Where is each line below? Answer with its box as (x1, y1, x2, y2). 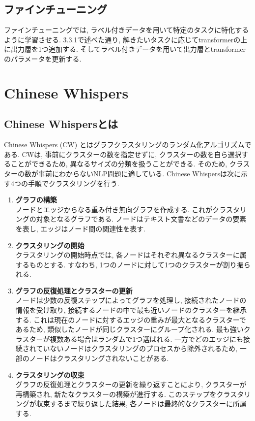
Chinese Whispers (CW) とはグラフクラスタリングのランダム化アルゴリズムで (4, 139, 252, 150)
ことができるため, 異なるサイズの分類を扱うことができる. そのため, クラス (10, 159, 250, 169)
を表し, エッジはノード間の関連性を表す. (15, 223, 146, 233)
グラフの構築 (15, 194, 57, 205)
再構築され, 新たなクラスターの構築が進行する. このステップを (15, 389, 217, 399)
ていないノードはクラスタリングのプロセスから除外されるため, (36, 343, 237, 354)
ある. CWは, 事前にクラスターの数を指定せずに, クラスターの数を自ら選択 (4, 149, 242, 159)
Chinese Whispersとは (4, 116, 118, 131)
